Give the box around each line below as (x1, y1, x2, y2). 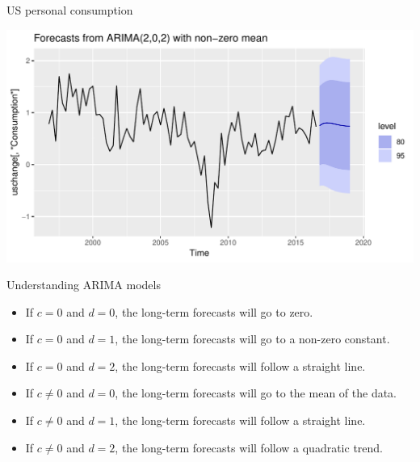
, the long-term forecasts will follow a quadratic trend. (115, 439, 384, 456)
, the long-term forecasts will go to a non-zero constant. (115, 330, 390, 347)
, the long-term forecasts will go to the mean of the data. (115, 384, 397, 401)
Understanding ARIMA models (6, 276, 161, 293)
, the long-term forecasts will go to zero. (115, 303, 313, 320)
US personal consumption (6, 2, 133, 18)
